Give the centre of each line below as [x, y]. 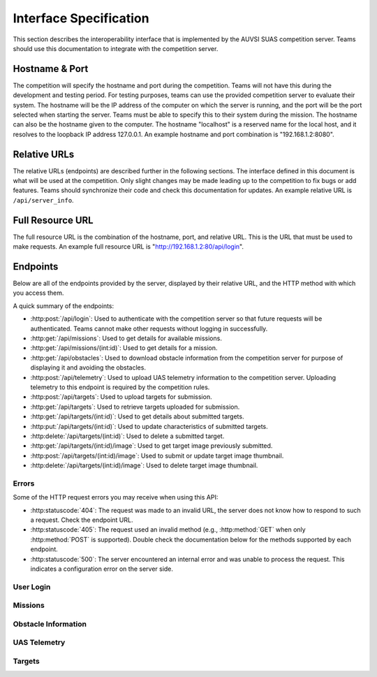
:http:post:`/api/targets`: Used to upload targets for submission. [121, 397]
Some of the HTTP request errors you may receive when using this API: [116, 497]
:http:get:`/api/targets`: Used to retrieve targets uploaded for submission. [135, 407]
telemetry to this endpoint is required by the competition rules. [120, 387]
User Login [32, 587]
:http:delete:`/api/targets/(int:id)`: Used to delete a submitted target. [127, 436]
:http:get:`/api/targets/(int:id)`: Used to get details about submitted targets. [137, 416]
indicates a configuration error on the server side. [102, 569]
